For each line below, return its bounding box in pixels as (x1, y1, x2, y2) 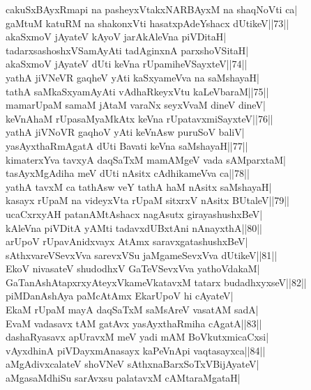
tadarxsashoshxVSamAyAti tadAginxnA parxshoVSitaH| (6, 42, 249, 57)
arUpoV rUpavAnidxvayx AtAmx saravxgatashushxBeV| (6, 234, 248, 249)
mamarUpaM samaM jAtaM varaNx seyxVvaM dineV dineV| (6, 97, 266, 112)
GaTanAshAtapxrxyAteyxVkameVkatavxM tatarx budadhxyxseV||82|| (6, 274, 307, 289)
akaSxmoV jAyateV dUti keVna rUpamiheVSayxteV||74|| (6, 56, 248, 71)
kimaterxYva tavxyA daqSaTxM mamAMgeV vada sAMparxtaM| (6, 152, 286, 166)
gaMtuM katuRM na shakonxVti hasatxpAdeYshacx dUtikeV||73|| (6, 15, 289, 30)
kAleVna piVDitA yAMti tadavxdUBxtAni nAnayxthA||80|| (6, 220, 262, 235)
